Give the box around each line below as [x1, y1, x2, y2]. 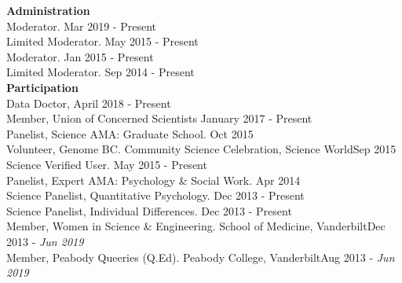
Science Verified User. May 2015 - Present [6, 156, 207, 172]
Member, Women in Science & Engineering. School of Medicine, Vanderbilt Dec [6, 218, 386, 234]
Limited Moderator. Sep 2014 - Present [6, 64, 195, 80]
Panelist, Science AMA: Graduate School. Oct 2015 [6, 125, 254, 141]
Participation [6, 79, 79, 95]
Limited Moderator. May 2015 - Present [6, 33, 199, 50]
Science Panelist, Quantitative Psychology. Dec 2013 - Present [6, 187, 305, 204]
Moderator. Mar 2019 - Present [6, 17, 157, 34]
